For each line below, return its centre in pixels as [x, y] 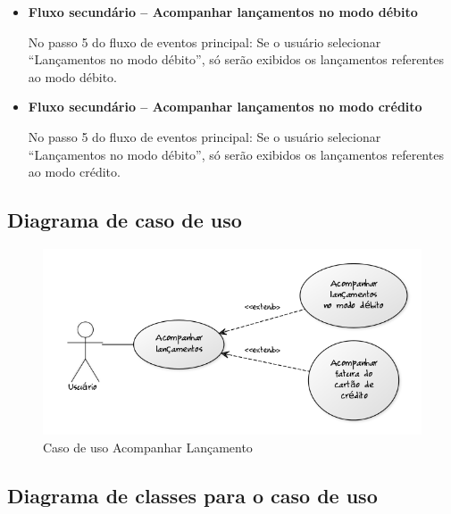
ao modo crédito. [74, 172]
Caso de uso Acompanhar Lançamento [148, 447]
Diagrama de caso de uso [125, 220]
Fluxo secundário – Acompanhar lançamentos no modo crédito [225, 107]
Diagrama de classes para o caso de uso [192, 495]
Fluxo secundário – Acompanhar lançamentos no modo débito [223, 12]
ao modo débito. [72, 76]
